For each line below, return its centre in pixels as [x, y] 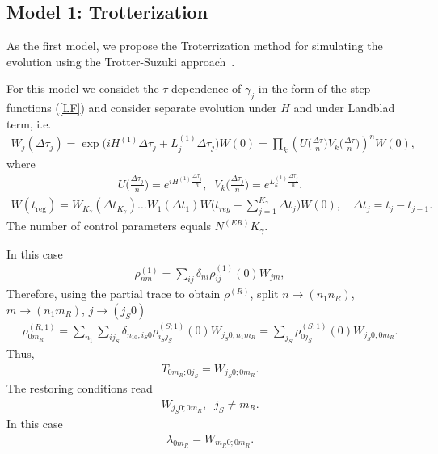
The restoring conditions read [80, 388]
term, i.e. [29, 123]
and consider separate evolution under [183, 108]
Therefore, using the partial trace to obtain [114, 294]
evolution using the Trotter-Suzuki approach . [121, 61]
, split [264, 294]
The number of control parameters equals [109, 226]
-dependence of [204, 88]
